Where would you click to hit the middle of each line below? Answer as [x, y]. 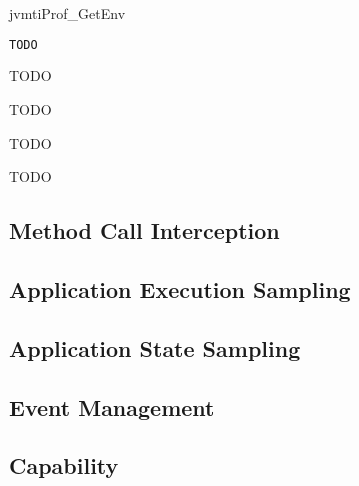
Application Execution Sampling [180, 289]
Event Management [112, 406]
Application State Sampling [155, 347]
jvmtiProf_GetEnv [67, 13]
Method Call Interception [144, 230]
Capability [64, 465]
